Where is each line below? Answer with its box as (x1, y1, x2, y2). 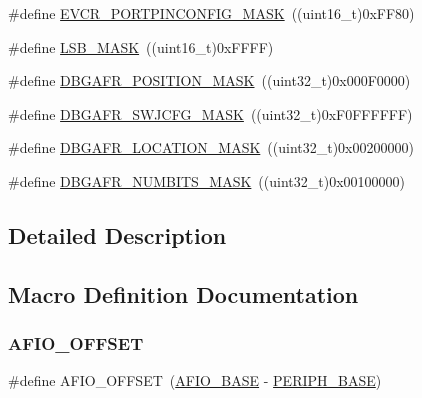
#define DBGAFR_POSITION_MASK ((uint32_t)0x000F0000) (8, 70, 411, 91)
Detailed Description (8, 219, 227, 250)
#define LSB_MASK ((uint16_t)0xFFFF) (8, 36, 274, 57)
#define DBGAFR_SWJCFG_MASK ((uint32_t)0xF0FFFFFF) (8, 103, 413, 124)
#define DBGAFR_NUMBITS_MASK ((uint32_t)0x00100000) (8, 170, 406, 191)
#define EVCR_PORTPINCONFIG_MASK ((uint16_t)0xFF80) (8, 3, 415, 23)
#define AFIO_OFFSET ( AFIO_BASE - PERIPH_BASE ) (8, 370, 382, 391)
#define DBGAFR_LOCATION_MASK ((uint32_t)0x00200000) (8, 137, 414, 158)
